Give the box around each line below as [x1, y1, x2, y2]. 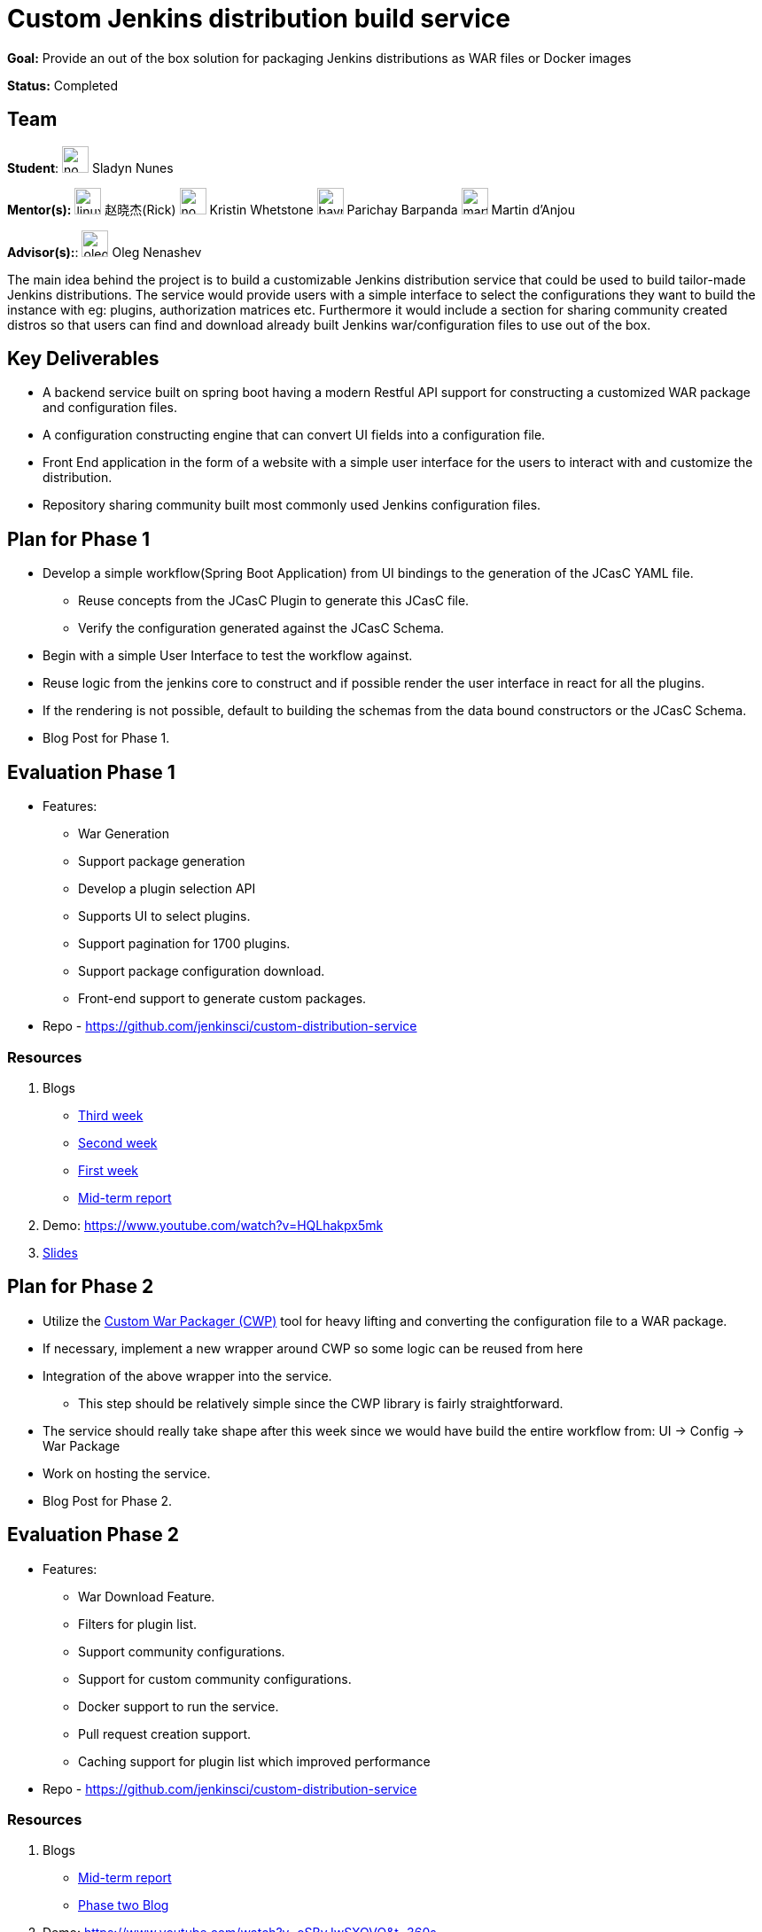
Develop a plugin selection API [78, 881, 256, 897]
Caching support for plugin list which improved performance [78, 1753, 431, 1769]
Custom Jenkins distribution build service [7, 4, 510, 34]
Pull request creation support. [78, 1726, 252, 1741]
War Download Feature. [78, 1588, 215, 1604]
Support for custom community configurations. [78, 1671, 352, 1687]
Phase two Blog [78, 1897, 169, 1913]
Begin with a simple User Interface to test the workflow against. [43, 648, 413, 664]
